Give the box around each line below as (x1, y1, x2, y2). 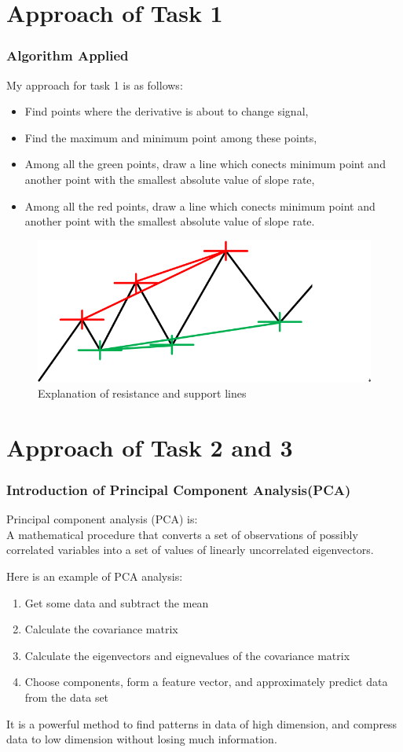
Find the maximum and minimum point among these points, (24, 129, 317, 145)
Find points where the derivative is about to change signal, (24, 103, 309, 119)
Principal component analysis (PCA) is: (6, 511, 198, 527)
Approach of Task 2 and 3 (6, 431, 293, 463)
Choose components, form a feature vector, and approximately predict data (24, 673, 388, 690)
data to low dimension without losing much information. (6, 731, 277, 747)
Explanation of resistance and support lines (38, 384, 247, 401)
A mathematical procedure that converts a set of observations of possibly (6, 526, 358, 542)
